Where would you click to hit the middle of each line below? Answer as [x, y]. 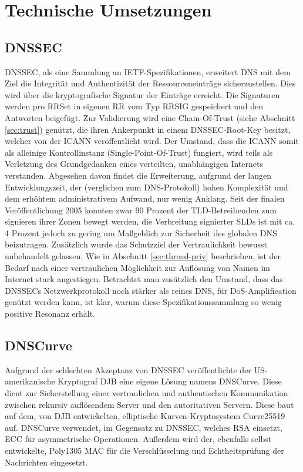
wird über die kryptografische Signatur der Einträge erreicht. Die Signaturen [142, 94]
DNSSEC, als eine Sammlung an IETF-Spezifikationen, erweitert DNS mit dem [148, 71]
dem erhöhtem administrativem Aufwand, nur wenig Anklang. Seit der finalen [145, 198]
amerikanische [30, 381]
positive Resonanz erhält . [50, 314]
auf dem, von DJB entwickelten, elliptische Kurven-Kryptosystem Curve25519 [145, 416]
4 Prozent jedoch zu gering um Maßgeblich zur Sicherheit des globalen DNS [141, 232]
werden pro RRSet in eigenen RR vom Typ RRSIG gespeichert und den [134, 106]
